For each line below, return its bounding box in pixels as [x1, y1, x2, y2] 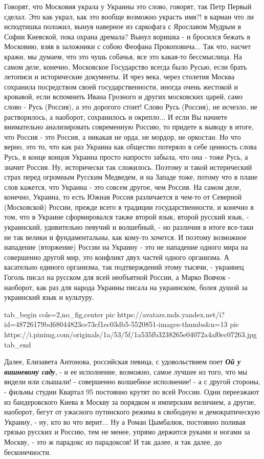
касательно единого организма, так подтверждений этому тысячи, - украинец [4, 261, 244, 272]
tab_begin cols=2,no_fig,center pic [4, 309, 115, 319]
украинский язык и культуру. [4, 292, 95, 302]
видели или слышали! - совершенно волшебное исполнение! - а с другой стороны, [4, 376, 260, 387]
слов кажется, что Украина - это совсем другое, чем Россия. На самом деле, [4, 181, 241, 192]
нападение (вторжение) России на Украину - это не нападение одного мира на [4, 242, 248, 252]
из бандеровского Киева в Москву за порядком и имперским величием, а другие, [4, 396, 256, 407]
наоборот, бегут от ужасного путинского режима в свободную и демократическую [4, 406, 260, 417]
